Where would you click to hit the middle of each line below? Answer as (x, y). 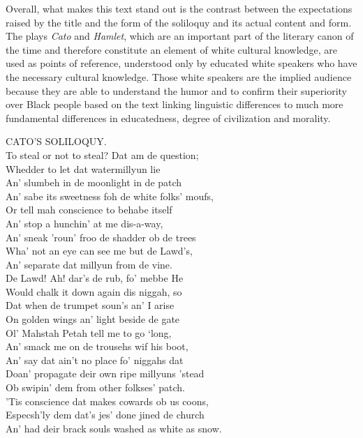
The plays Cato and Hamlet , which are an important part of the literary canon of (180, 36)
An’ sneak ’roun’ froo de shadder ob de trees (101, 237)
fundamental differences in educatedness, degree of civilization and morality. (168, 118)
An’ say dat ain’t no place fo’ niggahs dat (95, 360)
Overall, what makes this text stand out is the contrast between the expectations (179, 8)
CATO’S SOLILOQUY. (56, 141)
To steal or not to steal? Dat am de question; (102, 154)
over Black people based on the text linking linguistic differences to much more (175, 104)
